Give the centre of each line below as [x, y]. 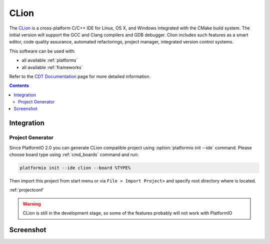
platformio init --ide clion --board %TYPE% [75, 168]
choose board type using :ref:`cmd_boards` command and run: [74, 154]
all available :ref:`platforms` [50, 60]
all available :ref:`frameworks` [52, 67]
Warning [32, 204]
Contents [19, 85]
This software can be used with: [42, 51]
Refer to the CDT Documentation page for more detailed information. [80, 76]
